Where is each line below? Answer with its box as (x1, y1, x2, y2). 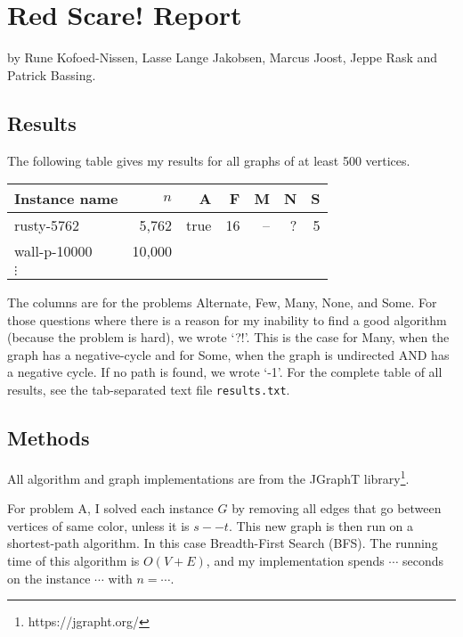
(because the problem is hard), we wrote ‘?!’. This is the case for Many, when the (7, 328, 450, 347)
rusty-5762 (14, 215, 80, 236)
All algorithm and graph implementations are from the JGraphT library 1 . (7, 466, 410, 487)
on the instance (7, 568, 91, 587)
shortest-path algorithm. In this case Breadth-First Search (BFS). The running (7, 534, 438, 552)
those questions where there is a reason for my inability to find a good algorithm (7, 310, 447, 329)
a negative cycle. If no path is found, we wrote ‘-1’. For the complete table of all (7, 363, 443, 381)
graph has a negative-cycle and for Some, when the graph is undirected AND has (7, 345, 450, 363)
